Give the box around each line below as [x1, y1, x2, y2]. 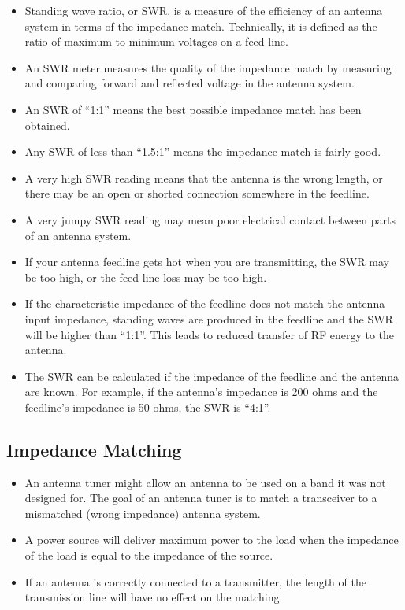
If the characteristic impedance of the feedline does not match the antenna [24, 295, 385, 312]
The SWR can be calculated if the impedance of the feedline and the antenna [24, 368, 399, 384]
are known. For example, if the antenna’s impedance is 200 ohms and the [24, 383, 378, 400]
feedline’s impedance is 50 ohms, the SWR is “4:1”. [24, 398, 271, 415]
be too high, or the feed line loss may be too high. [24, 268, 267, 285]
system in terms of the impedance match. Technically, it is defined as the [24, 17, 377, 34]
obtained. [24, 116, 70, 133]
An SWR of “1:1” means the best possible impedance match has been [24, 101, 362, 117]
